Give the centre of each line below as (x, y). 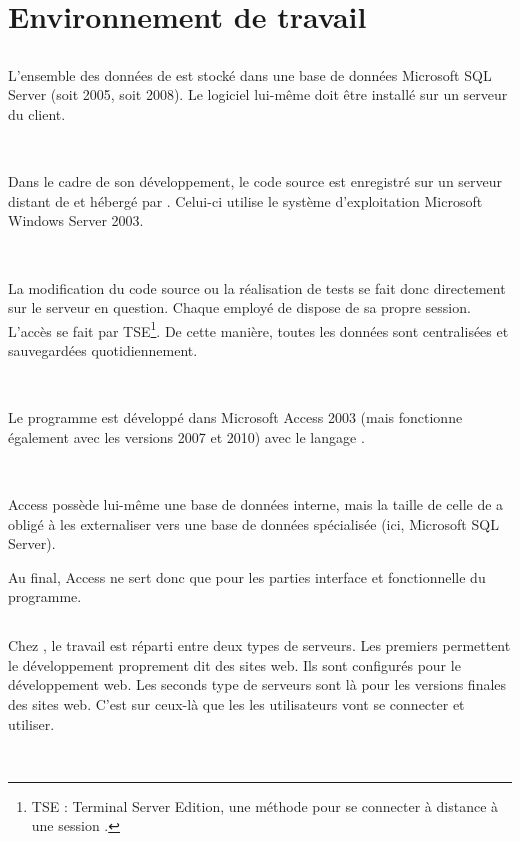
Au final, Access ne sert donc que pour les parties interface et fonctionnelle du (247, 576)
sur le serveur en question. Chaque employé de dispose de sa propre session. (239, 307)
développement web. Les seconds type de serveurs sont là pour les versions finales (257, 684)
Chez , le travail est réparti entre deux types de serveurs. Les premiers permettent (259, 645)
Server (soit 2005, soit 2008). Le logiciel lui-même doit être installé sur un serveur (258, 94)
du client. (37, 113)
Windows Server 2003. (76, 220)
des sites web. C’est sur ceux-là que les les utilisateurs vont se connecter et (236, 704)
